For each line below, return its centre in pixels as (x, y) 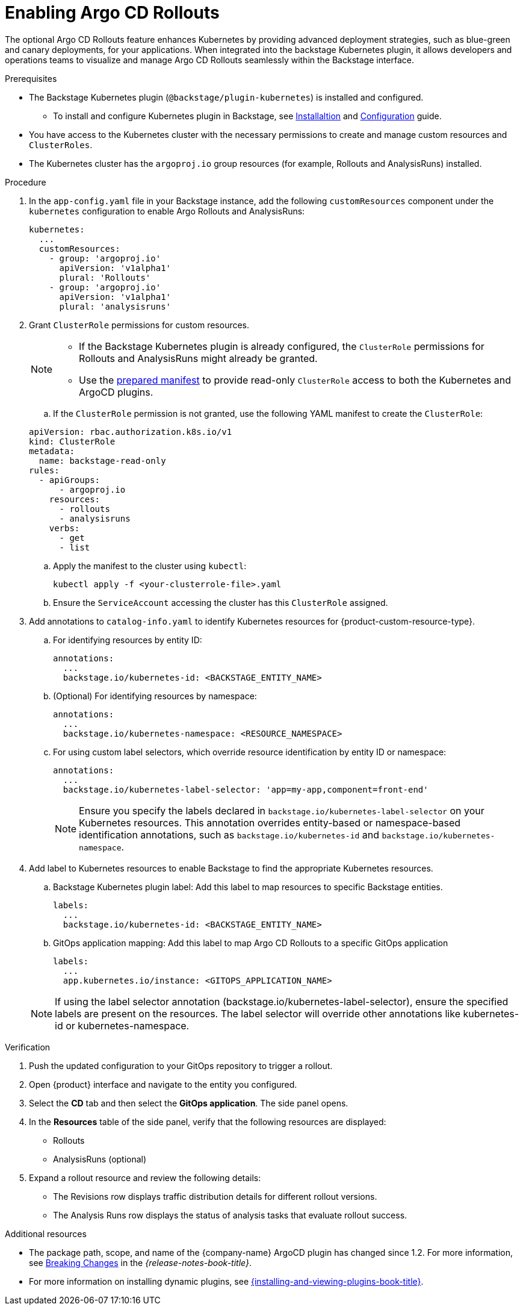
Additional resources (46, 1234)
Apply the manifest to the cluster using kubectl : (150, 566)
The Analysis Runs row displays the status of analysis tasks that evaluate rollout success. (230, 1215)
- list (75, 547)
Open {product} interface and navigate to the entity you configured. (163, 1084)
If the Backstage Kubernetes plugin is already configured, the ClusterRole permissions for (282, 346)
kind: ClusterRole (72, 441)
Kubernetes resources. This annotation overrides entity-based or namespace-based (270, 822)
